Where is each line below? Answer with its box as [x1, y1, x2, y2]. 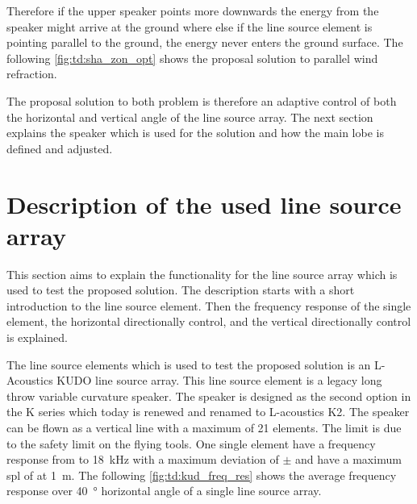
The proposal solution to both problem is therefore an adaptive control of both [6, 92, 397, 109]
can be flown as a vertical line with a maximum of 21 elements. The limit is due [6, 419, 402, 435]
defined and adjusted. [6, 140, 113, 156]
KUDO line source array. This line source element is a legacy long [56, 372, 382, 389]
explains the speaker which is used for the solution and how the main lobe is [6, 124, 384, 141]
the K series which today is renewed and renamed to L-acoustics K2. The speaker [6, 403, 410, 420]
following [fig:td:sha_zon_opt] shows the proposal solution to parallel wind [6, 49, 378, 66]
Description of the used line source [6, 187, 402, 220]
